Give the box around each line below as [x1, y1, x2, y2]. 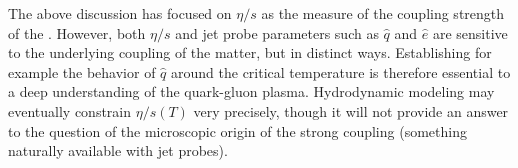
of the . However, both [8, 22, 146, 43]
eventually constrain [8, 100, 132, 121]
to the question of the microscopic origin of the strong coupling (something [8, 120, 467, 141]
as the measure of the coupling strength [261, 3, 505, 23]
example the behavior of [8, 61, 156, 82]
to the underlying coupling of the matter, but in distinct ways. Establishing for [8, 42, 492, 63]
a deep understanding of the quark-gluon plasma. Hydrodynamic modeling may [8, 81, 495, 102]
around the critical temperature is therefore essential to [171, 61, 511, 82]
